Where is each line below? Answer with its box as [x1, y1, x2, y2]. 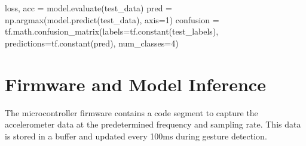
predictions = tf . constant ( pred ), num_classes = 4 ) [5, 36, 179, 49]
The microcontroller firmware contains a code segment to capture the [5, 106, 258, 119]
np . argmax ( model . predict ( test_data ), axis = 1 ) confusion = [5, 13, 219, 26]
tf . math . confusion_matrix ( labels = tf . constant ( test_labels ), [5, 25, 219, 38]
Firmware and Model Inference [5, 72, 266, 96]
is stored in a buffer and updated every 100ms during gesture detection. [5, 129, 267, 142]
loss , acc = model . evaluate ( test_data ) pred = [5, 2, 172, 14]
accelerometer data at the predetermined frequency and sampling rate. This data [5, 118, 301, 131]
